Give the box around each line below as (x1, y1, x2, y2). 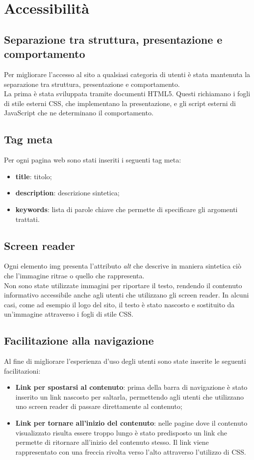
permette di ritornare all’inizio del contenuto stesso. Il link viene (15, 437, 209, 447)
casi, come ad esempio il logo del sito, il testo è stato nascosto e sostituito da (4, 299, 235, 309)
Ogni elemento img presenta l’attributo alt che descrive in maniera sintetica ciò (4, 261, 241, 271)
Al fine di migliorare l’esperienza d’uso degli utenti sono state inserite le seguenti (4, 356, 246, 366)
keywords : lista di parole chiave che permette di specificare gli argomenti (15, 204, 238, 214)
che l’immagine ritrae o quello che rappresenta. (4, 270, 145, 280)
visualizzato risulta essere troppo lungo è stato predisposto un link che (15, 427, 227, 437)
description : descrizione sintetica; (15, 188, 120, 198)
